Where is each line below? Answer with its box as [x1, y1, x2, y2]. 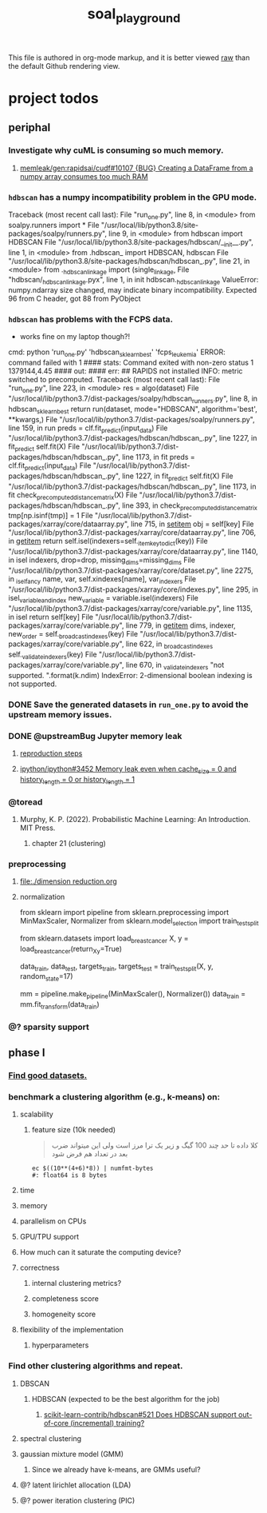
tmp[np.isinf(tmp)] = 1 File [8, 511, 93, 521]
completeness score [31, 1294, 100, 1303]
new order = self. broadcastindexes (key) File [8, 629, 138, 641]
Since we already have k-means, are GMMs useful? [31, 1464, 201, 1474]
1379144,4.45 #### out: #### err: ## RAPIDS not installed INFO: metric [8, 366, 243, 376]
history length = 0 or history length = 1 [19, 774, 135, 786]
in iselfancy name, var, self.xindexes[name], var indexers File [8, 574, 197, 585]
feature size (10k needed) [31, 1125, 116, 1135]
